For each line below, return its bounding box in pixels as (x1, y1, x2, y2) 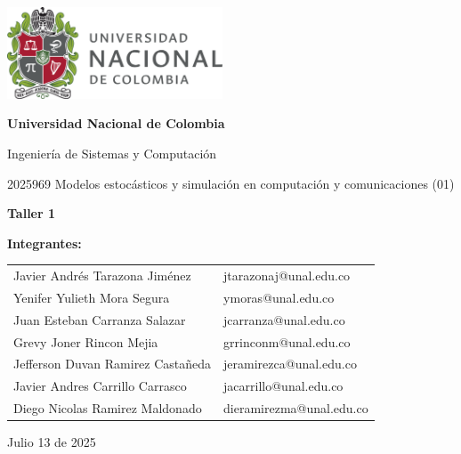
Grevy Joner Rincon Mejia (13, 332, 158, 351)
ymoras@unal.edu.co (223, 288, 335, 306)
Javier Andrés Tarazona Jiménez (13, 266, 191, 285)
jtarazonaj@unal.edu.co (223, 266, 351, 285)
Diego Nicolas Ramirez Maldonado (13, 399, 202, 418)
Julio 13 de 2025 (7, 433, 96, 451)
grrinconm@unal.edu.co (223, 332, 351, 351)
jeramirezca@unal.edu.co (223, 354, 357, 373)
